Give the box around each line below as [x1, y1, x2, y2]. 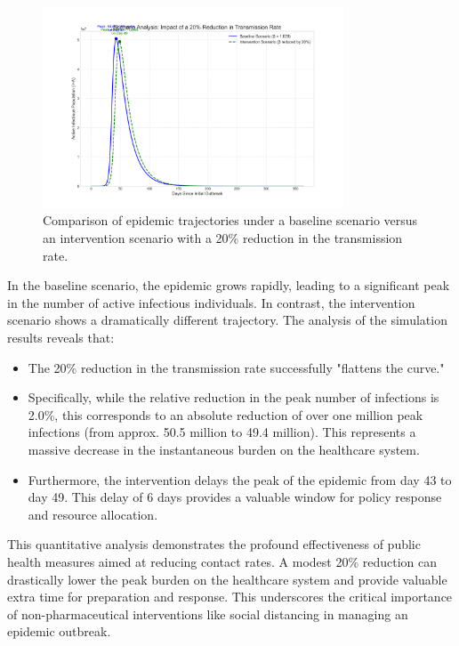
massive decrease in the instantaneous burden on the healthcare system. [28, 440, 420, 459]
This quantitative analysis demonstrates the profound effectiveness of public [7, 535, 421, 553]
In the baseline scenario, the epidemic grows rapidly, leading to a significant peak [7, 276, 450, 295]
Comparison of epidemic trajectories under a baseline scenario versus [43, 211, 418, 230]
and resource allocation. [28, 505, 158, 523]
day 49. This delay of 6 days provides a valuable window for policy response [28, 488, 442, 506]
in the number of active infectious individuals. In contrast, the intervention [7, 293, 415, 311]
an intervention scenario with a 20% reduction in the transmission [43, 229, 403, 247]
